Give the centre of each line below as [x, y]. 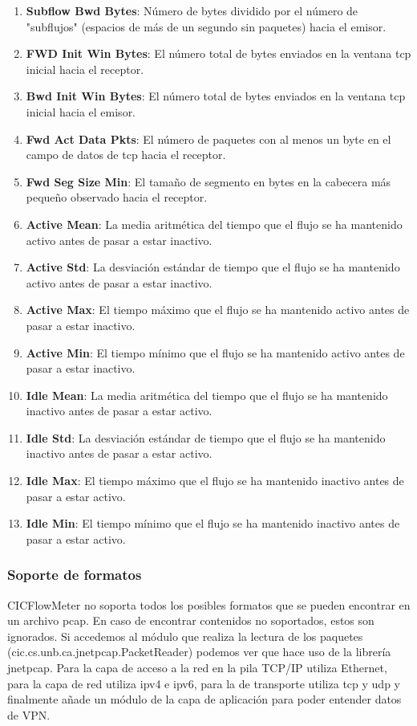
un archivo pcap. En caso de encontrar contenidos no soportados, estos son [191, 620]
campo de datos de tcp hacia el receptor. [126, 155]
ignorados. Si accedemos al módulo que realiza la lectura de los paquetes [185, 636]
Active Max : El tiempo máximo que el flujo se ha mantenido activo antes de [218, 310]
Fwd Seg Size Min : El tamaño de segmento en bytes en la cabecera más [208, 181]
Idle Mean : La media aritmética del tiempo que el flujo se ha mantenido [207, 395]
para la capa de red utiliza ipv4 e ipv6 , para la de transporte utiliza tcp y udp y [204, 683]
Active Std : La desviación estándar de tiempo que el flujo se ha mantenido [213, 267]
